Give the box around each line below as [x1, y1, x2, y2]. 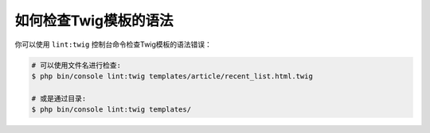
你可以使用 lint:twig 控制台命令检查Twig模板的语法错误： [14, 40, 213, 49]
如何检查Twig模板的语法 [14, 12, 174, 29]
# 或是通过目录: [31, 93, 87, 103]
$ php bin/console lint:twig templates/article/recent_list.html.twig [31, 71, 314, 81]
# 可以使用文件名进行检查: [31, 60, 121, 70]
